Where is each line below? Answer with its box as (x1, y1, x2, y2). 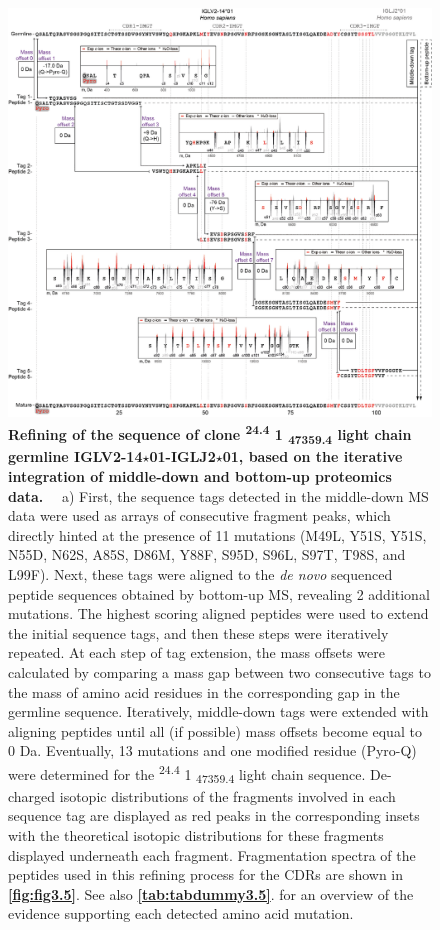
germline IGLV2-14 (8, 446, 143, 467)
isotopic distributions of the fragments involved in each (59, 785, 396, 806)
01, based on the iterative (222, 446, 403, 467)
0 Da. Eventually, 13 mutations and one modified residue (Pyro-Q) (8, 740, 417, 761)
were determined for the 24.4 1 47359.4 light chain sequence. (8, 760, 366, 787)
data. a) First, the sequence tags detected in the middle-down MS (8, 485, 429, 506)
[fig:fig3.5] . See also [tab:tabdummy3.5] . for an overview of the (8, 883, 414, 904)
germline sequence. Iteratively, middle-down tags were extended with (8, 701, 429, 722)
